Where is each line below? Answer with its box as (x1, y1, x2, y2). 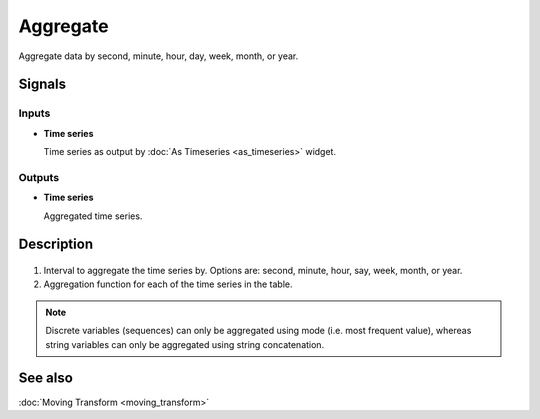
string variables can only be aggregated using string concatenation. (45, 338, 325, 350)
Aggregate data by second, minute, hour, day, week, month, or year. (18, 50, 299, 62)
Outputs (18, 170, 60, 184)
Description (18, 236, 94, 253)
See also (18, 370, 74, 387)
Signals (18, 76, 67, 93)
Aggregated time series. (43, 210, 143, 222)
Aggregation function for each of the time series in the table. (43, 278, 293, 290)
